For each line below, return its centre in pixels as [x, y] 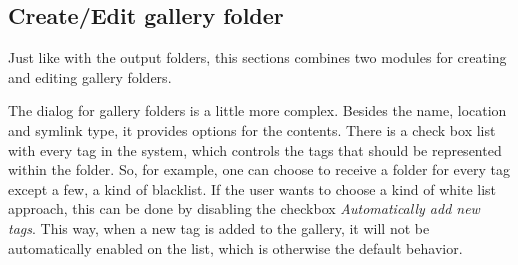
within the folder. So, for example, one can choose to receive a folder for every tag [259, 169]
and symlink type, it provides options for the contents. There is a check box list [252, 129]
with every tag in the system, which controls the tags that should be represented [255, 149]
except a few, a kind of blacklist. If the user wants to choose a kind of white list [252, 188]
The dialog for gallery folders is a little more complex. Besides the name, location [257, 110]
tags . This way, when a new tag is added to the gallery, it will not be [219, 227]
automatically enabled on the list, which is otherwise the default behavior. [235, 247]
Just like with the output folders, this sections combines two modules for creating [257, 57]
